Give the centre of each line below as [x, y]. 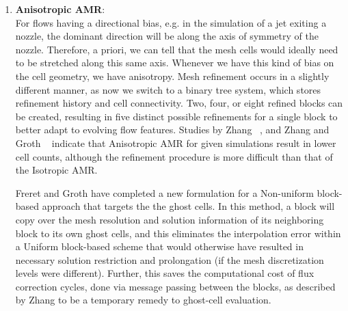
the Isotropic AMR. [56, 170]
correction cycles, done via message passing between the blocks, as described [175, 286]
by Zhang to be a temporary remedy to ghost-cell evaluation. [143, 300]
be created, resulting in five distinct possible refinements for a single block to [176, 116]
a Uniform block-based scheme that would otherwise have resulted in [159, 246]
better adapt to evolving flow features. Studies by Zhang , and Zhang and [172, 130]
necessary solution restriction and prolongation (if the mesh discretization [170, 259]
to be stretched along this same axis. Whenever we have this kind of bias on [175, 63]
